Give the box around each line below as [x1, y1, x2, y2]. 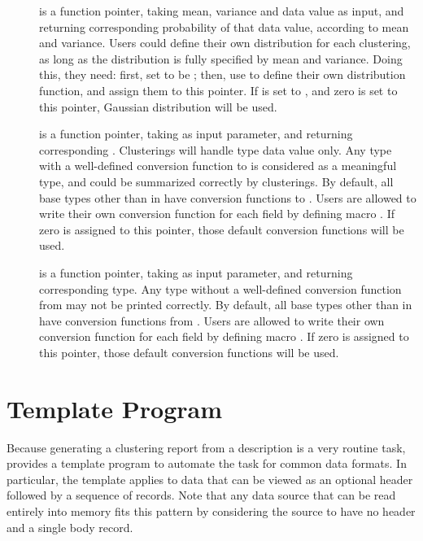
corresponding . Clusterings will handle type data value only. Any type [39, 141, 392, 158]
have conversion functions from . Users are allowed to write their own [39, 312, 385, 329]
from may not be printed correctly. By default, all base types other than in [39, 296, 412, 313]
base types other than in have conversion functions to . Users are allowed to [39, 189, 416, 206]
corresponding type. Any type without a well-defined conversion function [39, 280, 402, 297]
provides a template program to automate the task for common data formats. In [7, 455, 407, 472]
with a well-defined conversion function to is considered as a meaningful [39, 157, 397, 174]
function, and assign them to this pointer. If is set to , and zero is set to [39, 81, 398, 98]
